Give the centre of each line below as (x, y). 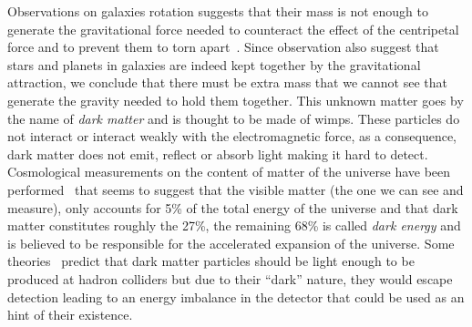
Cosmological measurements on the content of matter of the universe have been (229, 172)
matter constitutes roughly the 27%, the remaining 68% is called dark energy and (234, 225)
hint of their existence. (70, 315)
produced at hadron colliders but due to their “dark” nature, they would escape (230, 278)
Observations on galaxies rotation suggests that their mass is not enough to (218, 11)
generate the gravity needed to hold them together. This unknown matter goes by (236, 100)
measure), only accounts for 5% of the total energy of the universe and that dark (233, 207)
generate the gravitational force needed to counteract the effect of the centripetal (233, 29)
